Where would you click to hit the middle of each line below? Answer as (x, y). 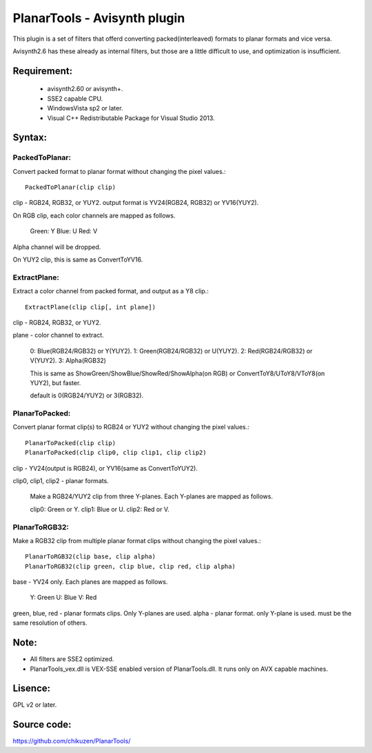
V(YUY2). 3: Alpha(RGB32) (68, 361)
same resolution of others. (50, 623)
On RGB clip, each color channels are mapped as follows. (94, 215)
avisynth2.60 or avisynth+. (85, 89)
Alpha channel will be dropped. (57, 247)
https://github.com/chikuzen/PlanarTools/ (72, 741)
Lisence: (32, 688)
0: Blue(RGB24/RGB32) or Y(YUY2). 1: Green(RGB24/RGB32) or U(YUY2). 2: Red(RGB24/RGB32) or (171, 351)
